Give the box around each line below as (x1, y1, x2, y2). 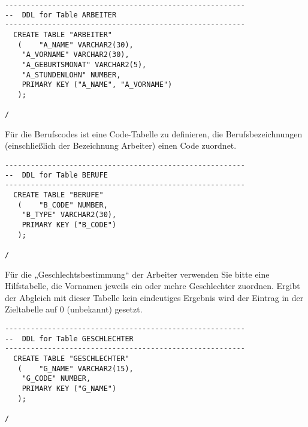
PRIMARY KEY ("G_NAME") (22, 384, 117, 393)
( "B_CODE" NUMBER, (17, 200, 108, 209)
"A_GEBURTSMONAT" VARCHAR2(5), (22, 60, 147, 69)
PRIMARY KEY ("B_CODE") (22, 221, 117, 229)
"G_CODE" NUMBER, (22, 374, 91, 383)
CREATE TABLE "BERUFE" (13, 191, 104, 200)
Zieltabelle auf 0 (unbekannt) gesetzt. (5, 303, 143, 315)
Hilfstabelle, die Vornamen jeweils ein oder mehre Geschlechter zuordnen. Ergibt (5, 279, 300, 292)
